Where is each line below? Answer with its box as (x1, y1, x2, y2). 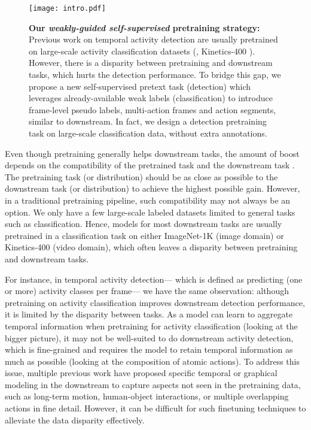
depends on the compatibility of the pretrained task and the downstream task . (5, 159, 295, 171)
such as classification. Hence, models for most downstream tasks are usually (5, 217, 282, 230)
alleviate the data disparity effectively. (5, 413, 145, 426)
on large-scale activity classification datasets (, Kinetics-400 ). (29, 44, 255, 57)
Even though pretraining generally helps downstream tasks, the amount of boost (5, 147, 300, 159)
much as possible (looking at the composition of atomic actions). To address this (5, 355, 300, 367)
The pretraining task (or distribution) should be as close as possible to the (5, 170, 278, 183)
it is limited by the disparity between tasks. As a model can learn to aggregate (5, 308, 293, 320)
